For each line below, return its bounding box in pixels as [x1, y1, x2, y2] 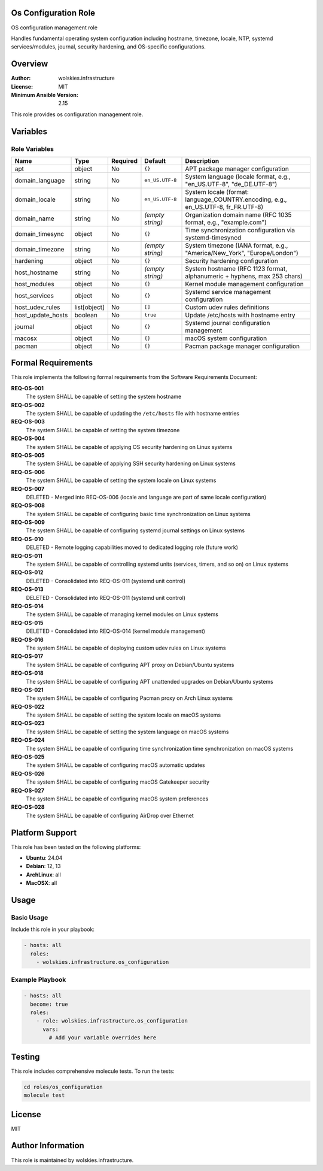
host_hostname [14, 268, 58, 277]
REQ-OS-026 [11, 770, 45, 777]
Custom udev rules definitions [185, 303, 270, 311]
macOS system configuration [185, 334, 267, 342]
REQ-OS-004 [11, 435, 45, 442]
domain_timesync [14, 229, 65, 238]
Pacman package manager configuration [185, 342, 300, 350]
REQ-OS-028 [11, 803, 45, 811]
